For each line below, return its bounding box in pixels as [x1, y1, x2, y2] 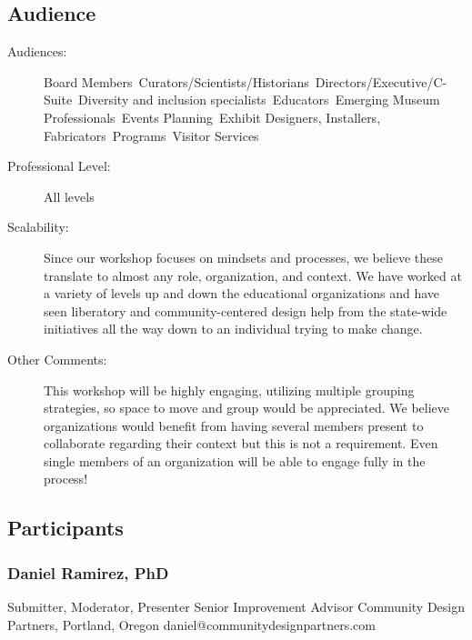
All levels [44, 186, 95, 205]
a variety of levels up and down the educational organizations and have [44, 284, 440, 303]
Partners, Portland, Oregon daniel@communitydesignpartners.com [7, 615, 376, 634]
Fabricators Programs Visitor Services [44, 125, 259, 145]
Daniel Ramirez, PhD [7, 561, 169, 584]
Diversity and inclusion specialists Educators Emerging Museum [78, 90, 440, 109]
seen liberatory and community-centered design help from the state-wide [44, 301, 447, 320]
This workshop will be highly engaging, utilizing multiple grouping [44, 380, 415, 399]
